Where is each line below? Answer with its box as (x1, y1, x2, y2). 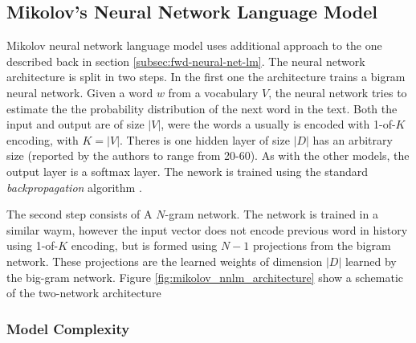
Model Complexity (6, 318, 130, 338)
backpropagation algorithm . (6, 178, 142, 195)
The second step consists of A (6, 206, 153, 223)
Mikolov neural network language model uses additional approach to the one (6, 37, 382, 54)
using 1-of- (6, 237, 59, 254)
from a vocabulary (168, 84, 259, 100)
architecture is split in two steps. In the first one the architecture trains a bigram (6, 68, 406, 85)
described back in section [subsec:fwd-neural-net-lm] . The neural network (6, 52, 365, 69)
